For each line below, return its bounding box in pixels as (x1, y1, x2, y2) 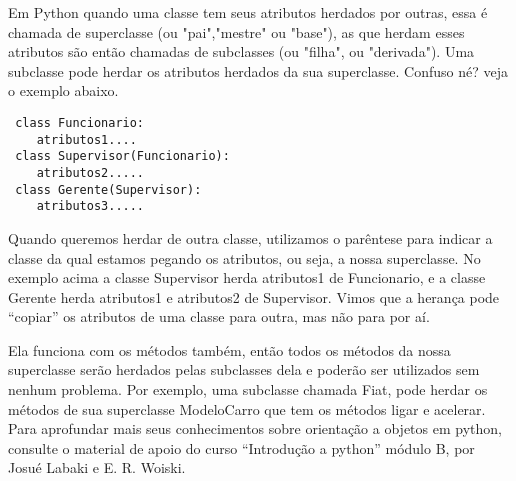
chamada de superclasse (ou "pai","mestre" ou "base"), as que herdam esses (8, 21, 465, 42)
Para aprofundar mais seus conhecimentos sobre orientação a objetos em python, (8, 418, 502, 439)
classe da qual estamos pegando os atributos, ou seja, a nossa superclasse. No (8, 247, 481, 268)
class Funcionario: (15, 115, 145, 130)
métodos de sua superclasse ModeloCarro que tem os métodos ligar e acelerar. (8, 398, 486, 419)
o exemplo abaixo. (8, 80, 119, 101)
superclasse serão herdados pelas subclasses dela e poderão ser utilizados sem (8, 359, 480, 380)
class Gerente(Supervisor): (15, 182, 202, 197)
